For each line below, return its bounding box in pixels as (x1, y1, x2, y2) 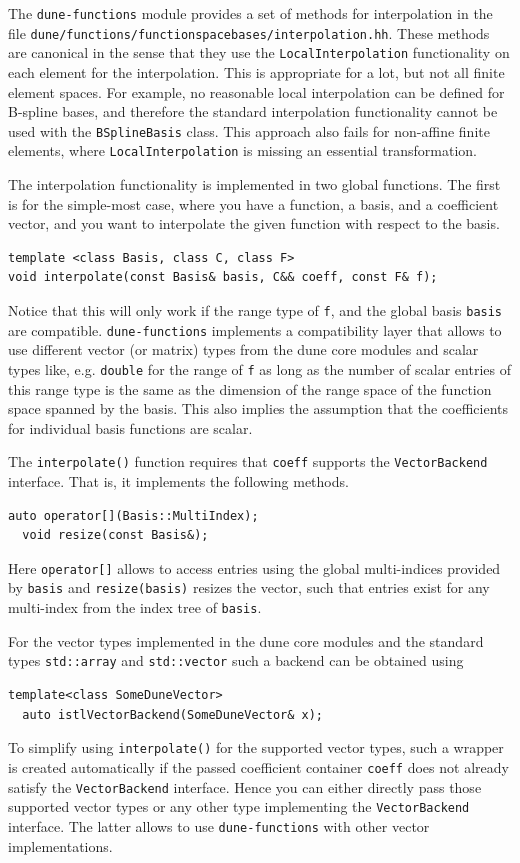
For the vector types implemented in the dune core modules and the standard (8, 630, 484, 651)
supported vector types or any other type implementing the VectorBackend (8, 796, 470, 817)
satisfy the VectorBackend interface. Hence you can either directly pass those (8, 776, 482, 797)
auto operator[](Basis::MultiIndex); (8, 508, 259, 523)
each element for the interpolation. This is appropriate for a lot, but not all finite (8, 61, 505, 82)
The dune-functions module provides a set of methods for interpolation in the (8, 3, 493, 23)
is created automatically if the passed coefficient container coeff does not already (8, 756, 509, 777)
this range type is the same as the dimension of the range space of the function (8, 378, 492, 399)
